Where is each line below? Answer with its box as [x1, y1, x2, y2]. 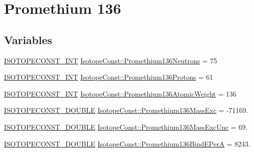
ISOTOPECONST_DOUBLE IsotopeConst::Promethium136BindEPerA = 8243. [4, 138, 251, 149]
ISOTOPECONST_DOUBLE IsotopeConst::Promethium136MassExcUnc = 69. [4, 121, 248, 132]
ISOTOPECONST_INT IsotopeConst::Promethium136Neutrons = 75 [4, 55, 217, 65]
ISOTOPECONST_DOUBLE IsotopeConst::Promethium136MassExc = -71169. [4, 105, 248, 115]
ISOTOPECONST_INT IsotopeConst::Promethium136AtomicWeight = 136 [4, 88, 237, 99]
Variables [4, 32, 53, 47]
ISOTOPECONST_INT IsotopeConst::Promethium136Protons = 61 [4, 72, 213, 82]
